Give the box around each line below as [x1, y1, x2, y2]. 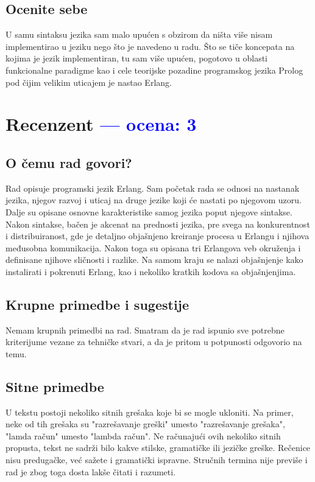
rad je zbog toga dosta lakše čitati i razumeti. [5, 465, 176, 478]
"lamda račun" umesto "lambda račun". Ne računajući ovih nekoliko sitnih [5, 429, 281, 442]
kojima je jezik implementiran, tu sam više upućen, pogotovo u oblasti [5, 52, 267, 65]
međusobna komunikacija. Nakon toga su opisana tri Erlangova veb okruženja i [5, 241, 301, 254]
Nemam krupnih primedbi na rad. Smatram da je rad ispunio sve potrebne [5, 323, 285, 336]
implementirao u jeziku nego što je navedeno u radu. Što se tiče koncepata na [5, 40, 295, 52]
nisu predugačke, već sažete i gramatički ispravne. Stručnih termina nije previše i [5, 453, 308, 466]
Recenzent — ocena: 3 [5, 111, 197, 136]
